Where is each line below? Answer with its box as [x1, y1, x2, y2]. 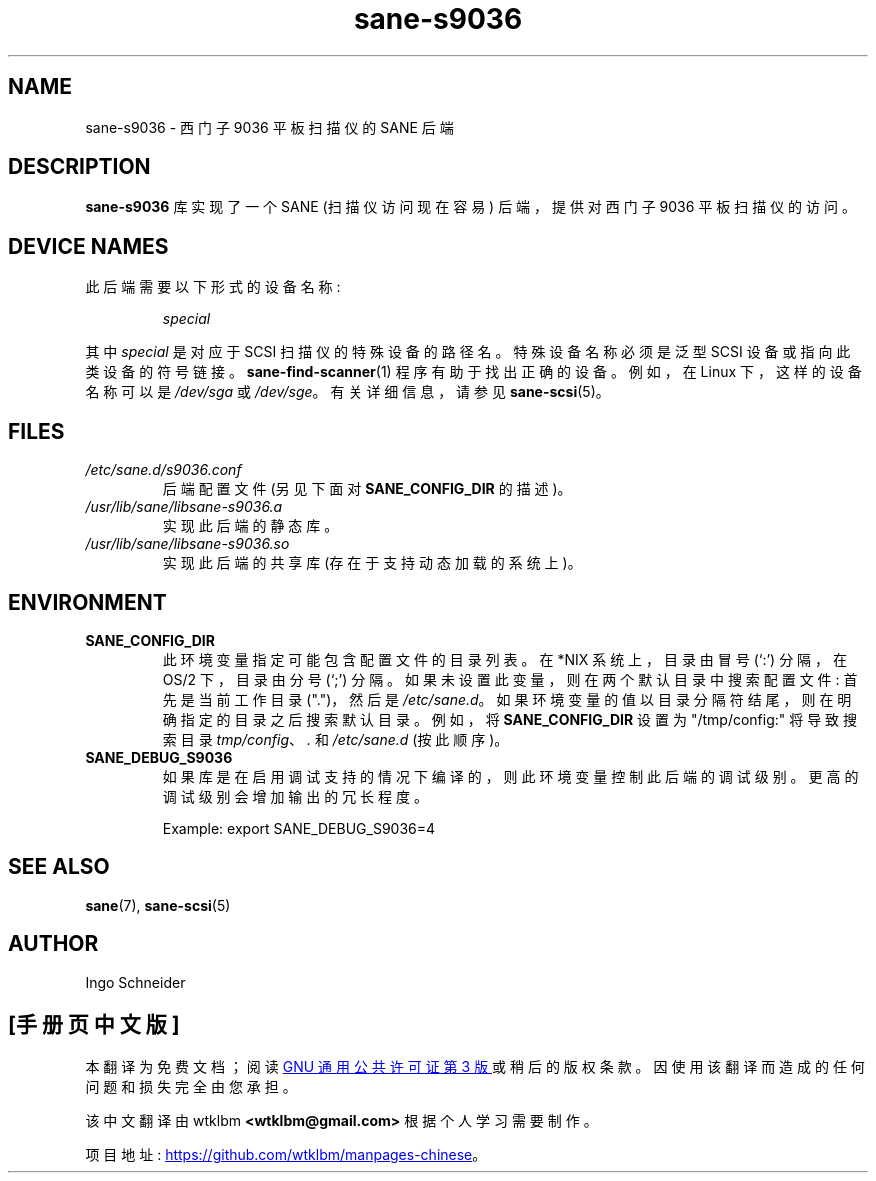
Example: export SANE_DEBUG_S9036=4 [162, 819, 436, 837]
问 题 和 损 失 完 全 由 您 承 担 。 [85, 1077, 297, 1095]
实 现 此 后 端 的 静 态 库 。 [162, 517, 339, 535]
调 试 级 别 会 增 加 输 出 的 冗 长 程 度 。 [162, 787, 428, 805]
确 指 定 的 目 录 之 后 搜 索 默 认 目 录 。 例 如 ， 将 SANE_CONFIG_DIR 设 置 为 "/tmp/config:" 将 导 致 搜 [162, 710, 858, 728]
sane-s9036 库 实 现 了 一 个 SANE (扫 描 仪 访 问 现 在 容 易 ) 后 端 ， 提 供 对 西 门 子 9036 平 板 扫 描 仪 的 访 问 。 [85, 198, 856, 216]
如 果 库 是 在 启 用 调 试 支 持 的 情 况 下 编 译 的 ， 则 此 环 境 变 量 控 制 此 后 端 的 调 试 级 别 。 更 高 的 [162, 767, 859, 785]
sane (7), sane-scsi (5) [85, 896, 231, 914]
